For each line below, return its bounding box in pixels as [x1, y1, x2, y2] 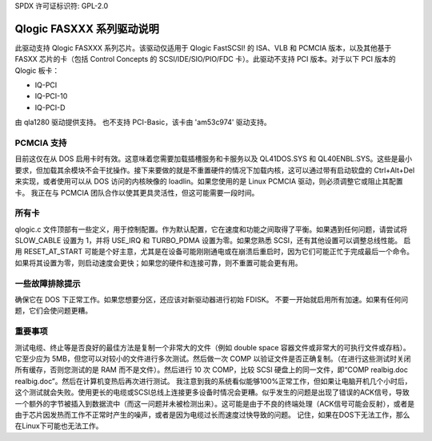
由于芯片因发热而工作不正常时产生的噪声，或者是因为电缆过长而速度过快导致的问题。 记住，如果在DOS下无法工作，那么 [14, 410, 410, 419]
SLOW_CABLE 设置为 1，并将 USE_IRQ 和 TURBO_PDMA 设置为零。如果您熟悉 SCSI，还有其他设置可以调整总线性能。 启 [14, 236, 411, 245]
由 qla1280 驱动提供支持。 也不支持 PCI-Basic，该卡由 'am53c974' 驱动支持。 [14, 117, 271, 127]
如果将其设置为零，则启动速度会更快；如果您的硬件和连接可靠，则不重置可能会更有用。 [14, 257, 302, 268]
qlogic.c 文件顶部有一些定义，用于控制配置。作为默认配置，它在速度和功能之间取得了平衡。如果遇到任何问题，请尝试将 [14, 225, 408, 234]
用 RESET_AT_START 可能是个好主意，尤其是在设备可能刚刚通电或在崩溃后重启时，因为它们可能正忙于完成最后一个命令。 [14, 247, 414, 257]
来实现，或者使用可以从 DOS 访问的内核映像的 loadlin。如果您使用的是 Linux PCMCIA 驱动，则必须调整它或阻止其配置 [14, 176, 403, 186]
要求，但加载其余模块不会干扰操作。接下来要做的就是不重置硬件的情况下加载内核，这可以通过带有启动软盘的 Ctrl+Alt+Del [14, 165, 415, 175]
